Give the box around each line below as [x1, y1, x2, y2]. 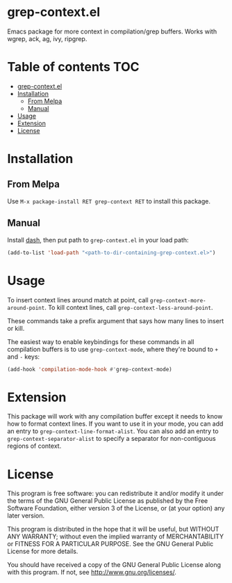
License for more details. [7, 547, 78, 556]
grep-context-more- [149, 297, 206, 304]
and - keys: [7, 352, 40, 361]
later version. [7, 511, 45, 520]
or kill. [7, 324, 25, 332]
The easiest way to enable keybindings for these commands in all [7, 337, 194, 345]
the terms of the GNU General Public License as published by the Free [7, 497, 208, 505]
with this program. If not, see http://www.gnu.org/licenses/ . [7, 568, 177, 577]
